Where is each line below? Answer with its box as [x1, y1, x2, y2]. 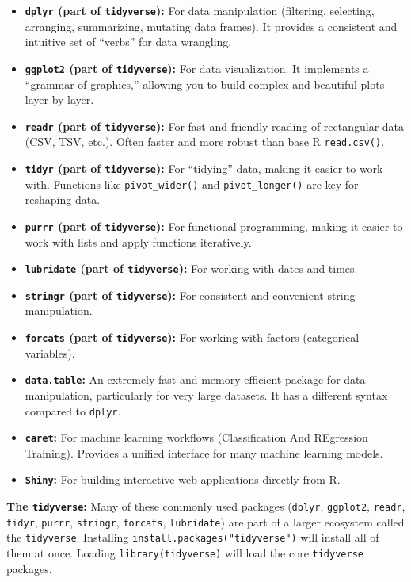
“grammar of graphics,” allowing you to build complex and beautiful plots [25, 75, 385, 92]
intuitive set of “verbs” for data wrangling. [25, 33, 232, 50]
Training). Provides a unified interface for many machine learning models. [25, 444, 383, 461]
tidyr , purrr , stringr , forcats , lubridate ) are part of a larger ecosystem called [6, 513, 405, 530]
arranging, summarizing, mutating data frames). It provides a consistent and [25, 17, 398, 34]
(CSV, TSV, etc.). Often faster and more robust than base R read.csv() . [25, 133, 385, 150]
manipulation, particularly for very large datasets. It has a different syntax [25, 386, 388, 403]
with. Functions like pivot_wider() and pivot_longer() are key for [25, 175, 359, 192]
